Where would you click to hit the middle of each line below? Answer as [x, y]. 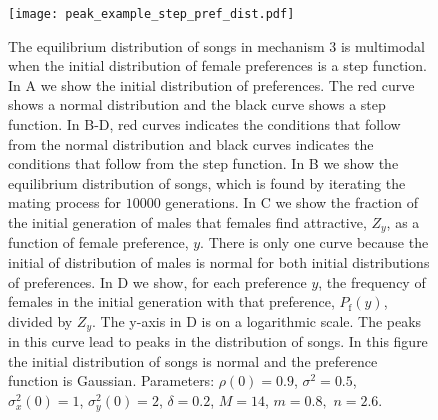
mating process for [65, 202]
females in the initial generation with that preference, [171, 301]
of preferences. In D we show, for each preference [157, 281]
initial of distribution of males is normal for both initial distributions [219, 262]
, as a [403, 222]
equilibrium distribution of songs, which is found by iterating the [207, 182]
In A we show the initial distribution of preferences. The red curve [211, 84]
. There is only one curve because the [314, 242]
